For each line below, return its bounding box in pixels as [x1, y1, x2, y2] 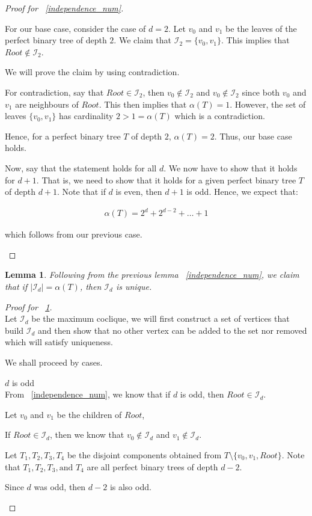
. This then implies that [99, 97, 187, 110]
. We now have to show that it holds [164, 161, 298, 174]
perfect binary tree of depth [5, 34, 107, 46]
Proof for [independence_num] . [5, 2, 124, 14]
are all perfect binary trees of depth [87, 460, 218, 473]
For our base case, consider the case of [5, 22, 146, 34]
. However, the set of [230, 97, 306, 110]
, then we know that [49, 428, 124, 441]
